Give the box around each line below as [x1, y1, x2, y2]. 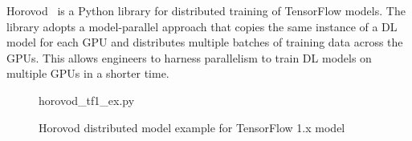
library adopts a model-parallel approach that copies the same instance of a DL [6, 18, 398, 34]
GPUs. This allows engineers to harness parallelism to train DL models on [6, 49, 372, 66]
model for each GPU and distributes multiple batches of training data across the [6, 34, 403, 50]
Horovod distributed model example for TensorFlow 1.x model [39, 119, 345, 135]
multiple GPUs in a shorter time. [6, 65, 169, 82]
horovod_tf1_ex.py [39, 91, 135, 108]
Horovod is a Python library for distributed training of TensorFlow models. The [6, 2, 406, 18]
